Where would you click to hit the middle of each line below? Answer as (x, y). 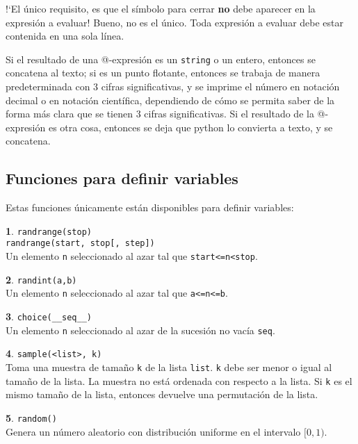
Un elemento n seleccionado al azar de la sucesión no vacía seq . (140, 330)
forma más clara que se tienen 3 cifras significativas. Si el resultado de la (160, 114)
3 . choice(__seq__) (49, 316)
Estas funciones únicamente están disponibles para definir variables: (150, 207)
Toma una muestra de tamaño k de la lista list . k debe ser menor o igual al (169, 367)
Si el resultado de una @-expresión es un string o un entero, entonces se (161, 59)
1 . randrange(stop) (49, 230)
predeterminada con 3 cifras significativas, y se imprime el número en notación (173, 87)
